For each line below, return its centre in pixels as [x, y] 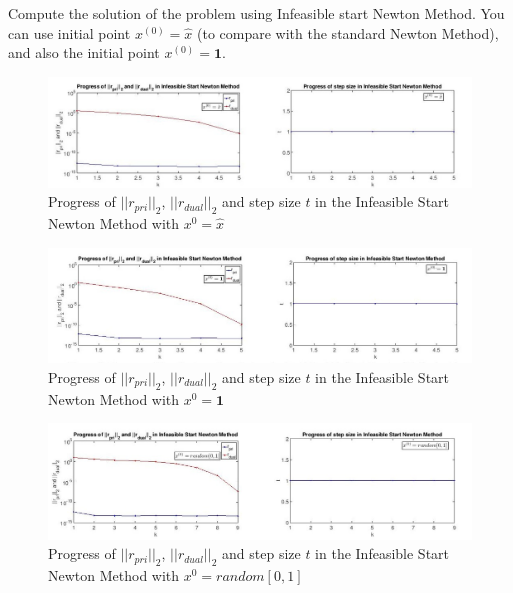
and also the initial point [84, 52]
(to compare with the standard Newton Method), [348, 32]
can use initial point [69, 32]
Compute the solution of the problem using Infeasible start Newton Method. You [256, 13]
